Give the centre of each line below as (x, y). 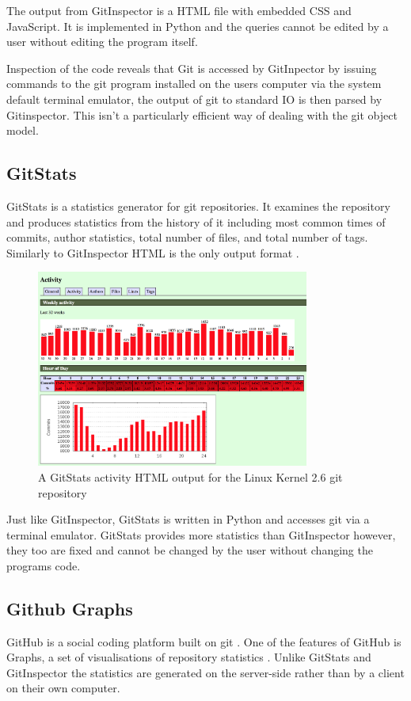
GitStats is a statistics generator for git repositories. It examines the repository (198, 206)
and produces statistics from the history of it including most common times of (196, 221)
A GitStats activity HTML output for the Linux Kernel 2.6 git (190, 476)
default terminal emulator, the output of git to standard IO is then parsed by (194, 99)
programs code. (44, 565)
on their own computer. (63, 688)
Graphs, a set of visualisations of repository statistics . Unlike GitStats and (189, 657)
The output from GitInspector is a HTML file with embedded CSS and (179, 10)
